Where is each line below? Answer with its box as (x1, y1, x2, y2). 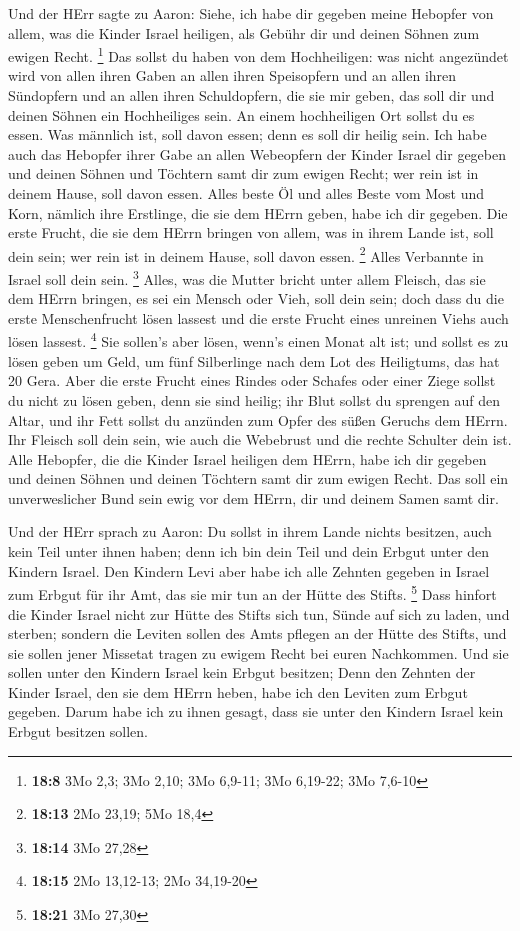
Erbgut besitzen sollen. (8, 721, 149, 742)
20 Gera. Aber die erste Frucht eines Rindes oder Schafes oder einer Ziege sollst (8, 370, 496, 391)
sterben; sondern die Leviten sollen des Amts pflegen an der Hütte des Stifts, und (8, 623, 507, 644)
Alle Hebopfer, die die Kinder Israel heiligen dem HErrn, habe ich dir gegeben (8, 448, 487, 469)
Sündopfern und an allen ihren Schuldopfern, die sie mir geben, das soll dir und (8, 85, 495, 106)
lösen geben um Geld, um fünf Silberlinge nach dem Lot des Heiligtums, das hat (8, 350, 500, 371)
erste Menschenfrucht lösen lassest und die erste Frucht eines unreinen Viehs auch (8, 307, 509, 328)
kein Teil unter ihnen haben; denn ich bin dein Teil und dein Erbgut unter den (8, 541, 490, 562)
